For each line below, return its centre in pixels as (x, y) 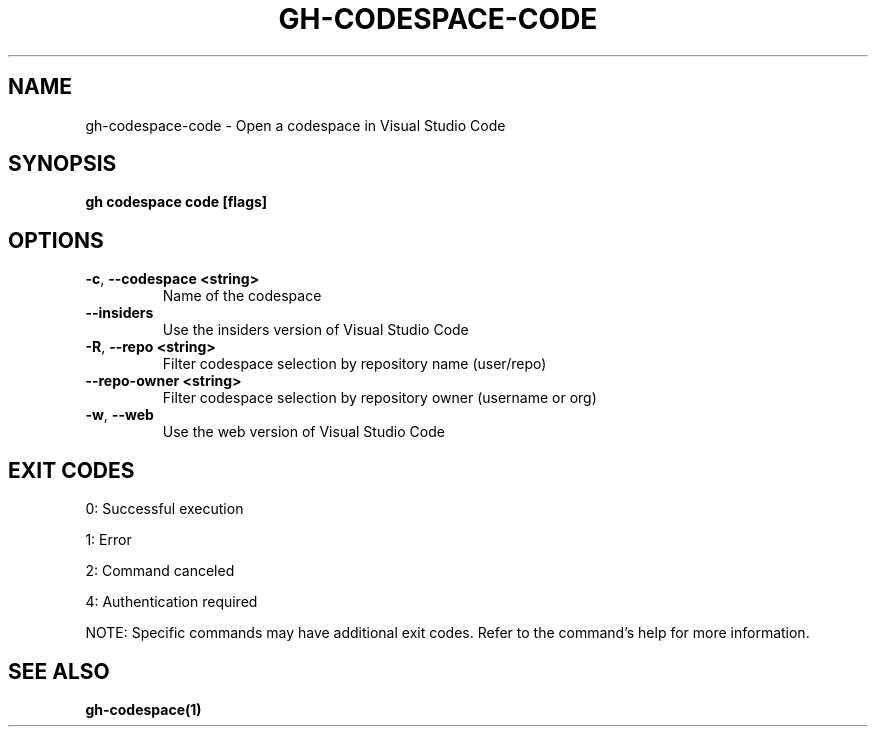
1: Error (108, 540)
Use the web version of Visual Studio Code (303, 432)
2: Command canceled (160, 571)
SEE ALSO (59, 671)
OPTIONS (56, 240)
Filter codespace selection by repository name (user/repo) (354, 364)
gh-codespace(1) (143, 709)
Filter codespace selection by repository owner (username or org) (379, 398)
